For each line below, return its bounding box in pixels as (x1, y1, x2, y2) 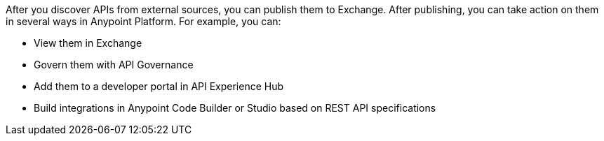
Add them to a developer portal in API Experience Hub (34, 80, 284, 92)
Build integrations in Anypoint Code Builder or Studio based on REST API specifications (34, 102, 436, 114)
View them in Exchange (34, 37, 142, 49)
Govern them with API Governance (34, 59, 194, 70)
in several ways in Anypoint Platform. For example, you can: (6, 15, 281, 27)
